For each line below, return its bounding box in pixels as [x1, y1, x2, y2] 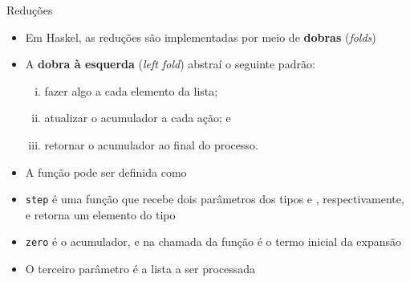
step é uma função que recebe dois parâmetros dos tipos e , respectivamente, [25, 190, 404, 207]
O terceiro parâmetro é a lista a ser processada [25, 260, 256, 277]
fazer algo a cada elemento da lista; [44, 82, 218, 99]
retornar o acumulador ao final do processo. [44, 136, 258, 153]
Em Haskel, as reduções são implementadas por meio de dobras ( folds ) [25, 28, 376, 45]
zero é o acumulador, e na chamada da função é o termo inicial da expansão [25, 233, 402, 250]
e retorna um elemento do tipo [25, 206, 176, 223]
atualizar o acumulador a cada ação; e [44, 109, 231, 126]
